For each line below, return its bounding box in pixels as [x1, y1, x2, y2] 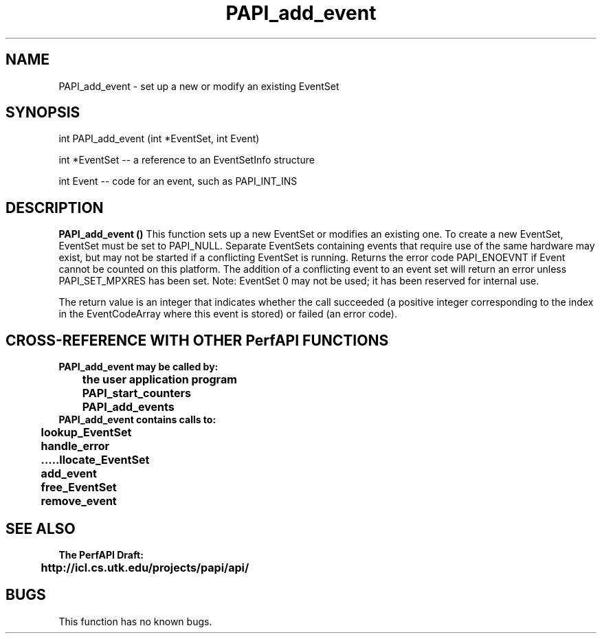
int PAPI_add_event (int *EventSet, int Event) [58, 133, 260, 145]
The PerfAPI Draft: [58, 548, 144, 561]
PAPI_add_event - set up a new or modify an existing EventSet [58, 80, 339, 92]
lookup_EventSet [41, 425, 132, 440]
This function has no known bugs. [58, 615, 212, 627]
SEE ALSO [5, 519, 76, 537]
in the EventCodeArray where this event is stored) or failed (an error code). [58, 308, 398, 320]
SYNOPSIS [5, 104, 80, 122]
